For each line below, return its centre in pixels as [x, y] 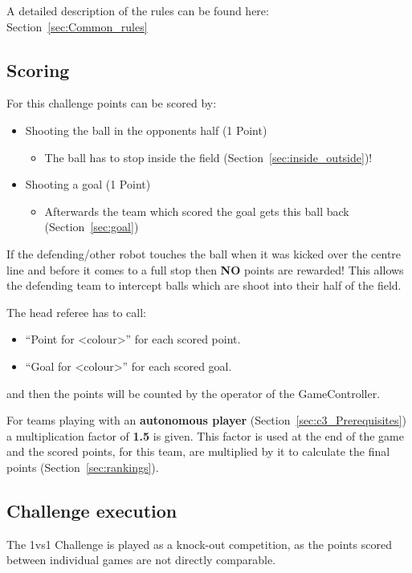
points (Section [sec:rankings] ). [83, 467]
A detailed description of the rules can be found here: [138, 10]
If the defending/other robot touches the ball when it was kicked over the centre [204, 253]
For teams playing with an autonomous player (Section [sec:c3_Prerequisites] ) [206, 420]
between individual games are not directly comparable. [141, 560]
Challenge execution [92, 510]
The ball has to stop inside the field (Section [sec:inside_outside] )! [208, 157]
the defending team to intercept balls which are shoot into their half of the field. [204, 285]
